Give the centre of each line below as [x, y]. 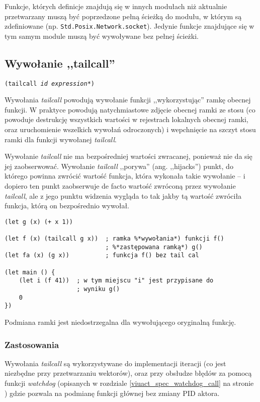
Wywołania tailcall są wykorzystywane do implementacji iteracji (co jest [115, 363]
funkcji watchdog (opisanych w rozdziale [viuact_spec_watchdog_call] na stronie [129, 383]
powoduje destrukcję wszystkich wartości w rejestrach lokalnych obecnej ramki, [126, 119]
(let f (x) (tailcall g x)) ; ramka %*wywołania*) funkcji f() [114, 239]
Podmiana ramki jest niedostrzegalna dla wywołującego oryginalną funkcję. [120, 322]
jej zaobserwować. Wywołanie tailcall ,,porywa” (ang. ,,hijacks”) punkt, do [119, 166]
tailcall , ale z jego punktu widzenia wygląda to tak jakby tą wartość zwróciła [123, 195]
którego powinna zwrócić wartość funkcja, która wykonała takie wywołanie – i [125, 176]
